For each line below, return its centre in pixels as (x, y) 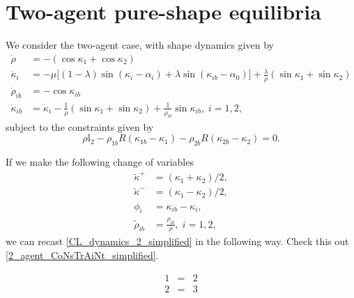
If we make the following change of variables (100, 161)
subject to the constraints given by (80, 126)
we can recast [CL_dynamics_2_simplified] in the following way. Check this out (177, 241)
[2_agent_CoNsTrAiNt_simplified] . (82, 255)
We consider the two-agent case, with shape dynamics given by (140, 45)
